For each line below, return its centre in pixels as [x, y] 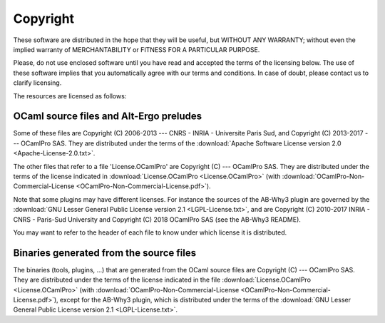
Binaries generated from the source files [104, 253]
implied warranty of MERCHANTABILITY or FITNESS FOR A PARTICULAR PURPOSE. [137, 49]
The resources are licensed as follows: [70, 96]
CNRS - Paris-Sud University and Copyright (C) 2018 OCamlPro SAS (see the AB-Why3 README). [157, 219]
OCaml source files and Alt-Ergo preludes [108, 117]
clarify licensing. [37, 83]
